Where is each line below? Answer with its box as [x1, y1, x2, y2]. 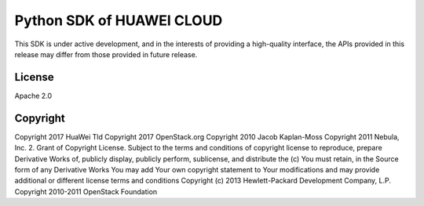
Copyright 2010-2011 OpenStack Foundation [14, 186, 158, 196]
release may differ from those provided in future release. [14, 49, 198, 59]
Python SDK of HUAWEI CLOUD [14, 12, 223, 29]
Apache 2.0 [14, 91, 53, 100]
